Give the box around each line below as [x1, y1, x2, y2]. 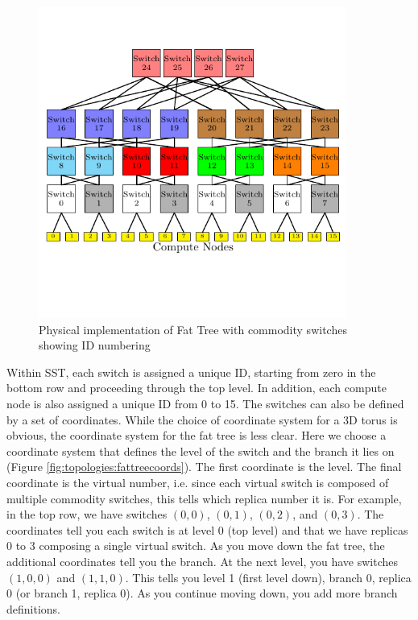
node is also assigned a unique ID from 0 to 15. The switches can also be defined [6, 395, 404, 412]
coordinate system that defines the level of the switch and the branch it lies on [6, 442, 395, 459]
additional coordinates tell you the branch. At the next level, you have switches [6, 553, 399, 569]
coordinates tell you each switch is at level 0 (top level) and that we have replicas [6, 521, 408, 538]
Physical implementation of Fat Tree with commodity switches [39, 320, 347, 337]
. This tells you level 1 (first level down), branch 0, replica [125, 568, 412, 585]
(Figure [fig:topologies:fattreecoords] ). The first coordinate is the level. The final [6, 458, 402, 475]
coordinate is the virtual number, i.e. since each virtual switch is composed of [6, 474, 389, 491]
